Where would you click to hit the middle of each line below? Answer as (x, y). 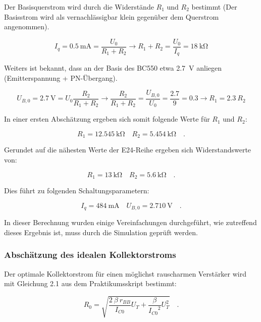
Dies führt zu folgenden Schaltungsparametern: (77, 191)
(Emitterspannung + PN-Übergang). (61, 77)
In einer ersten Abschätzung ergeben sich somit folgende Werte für (107, 119)
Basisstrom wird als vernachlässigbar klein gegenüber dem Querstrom (112, 16)
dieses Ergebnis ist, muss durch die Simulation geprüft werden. (101, 232)
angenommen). (27, 26)
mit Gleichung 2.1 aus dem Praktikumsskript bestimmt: (90, 283)
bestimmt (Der (214, 7)
